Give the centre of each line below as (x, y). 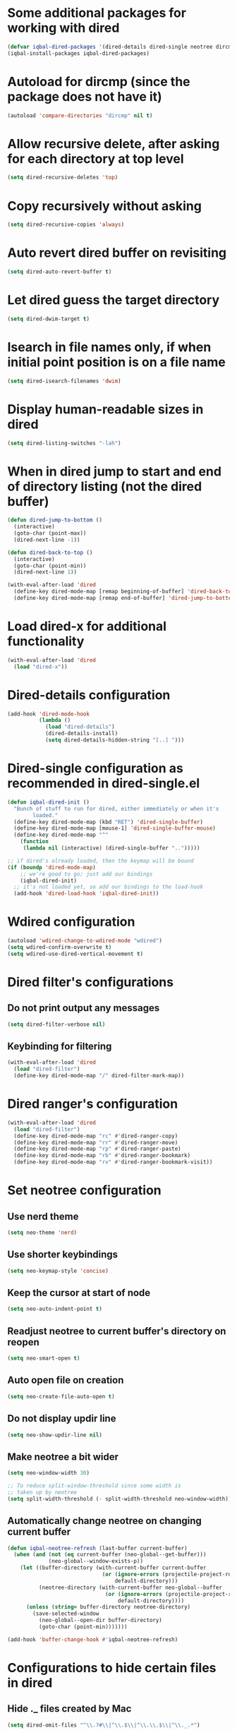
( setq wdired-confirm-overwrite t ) (60, 947)
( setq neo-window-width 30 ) (49, 1473)
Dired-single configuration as (95, 769)
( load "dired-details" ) (80, 727)
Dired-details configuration (89, 695)
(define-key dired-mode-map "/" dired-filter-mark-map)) (99, 1076)
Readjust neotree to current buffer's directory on (117, 1331)
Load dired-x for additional (87, 627)
